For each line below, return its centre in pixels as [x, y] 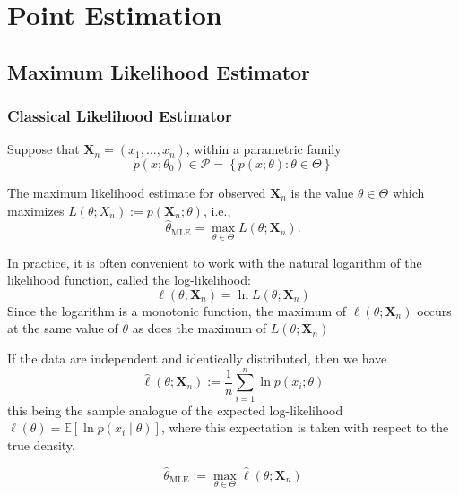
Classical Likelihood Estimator [120, 116]
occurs [434, 310]
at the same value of [63, 328]
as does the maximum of [199, 328]
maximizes [36, 210]
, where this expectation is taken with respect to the [305, 427]
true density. [41, 444]
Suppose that [43, 149]
